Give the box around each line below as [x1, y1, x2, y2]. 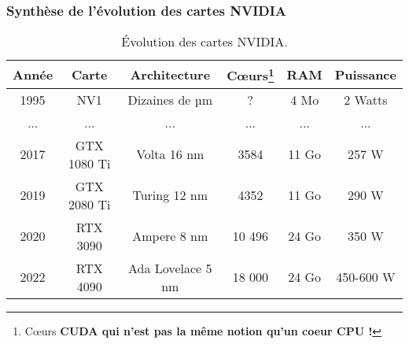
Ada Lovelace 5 [128, 258, 212, 277]
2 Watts [344, 90, 388, 109]
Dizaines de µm [127, 90, 212, 109]
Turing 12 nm [132, 186, 208, 205]
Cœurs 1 [227, 64, 275, 85]
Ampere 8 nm [132, 227, 208, 246]
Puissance [334, 65, 396, 83]
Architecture [130, 65, 211, 83]
